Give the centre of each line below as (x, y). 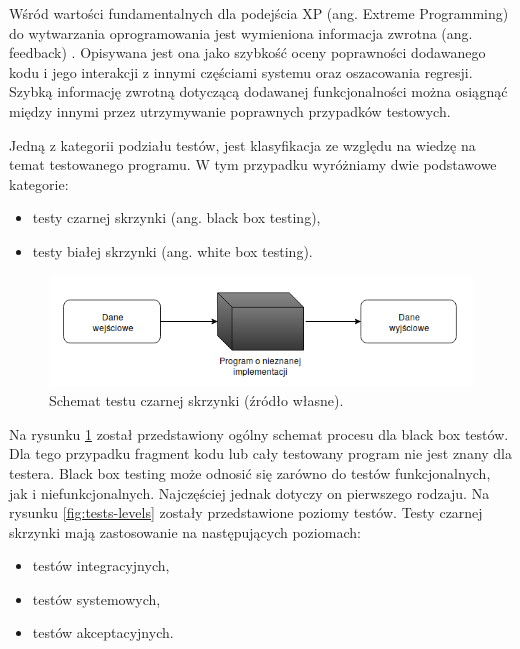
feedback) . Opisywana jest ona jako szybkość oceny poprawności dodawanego (247, 52)
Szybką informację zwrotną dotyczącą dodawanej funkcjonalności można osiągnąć (258, 91)
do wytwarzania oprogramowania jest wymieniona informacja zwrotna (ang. (241, 32)
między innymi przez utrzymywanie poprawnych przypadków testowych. (230, 110)
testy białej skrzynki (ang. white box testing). (172, 250)
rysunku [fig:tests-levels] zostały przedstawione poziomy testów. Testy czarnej (246, 512)
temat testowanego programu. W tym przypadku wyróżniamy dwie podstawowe (253, 164)
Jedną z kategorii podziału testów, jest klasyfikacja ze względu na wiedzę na (242, 144)
